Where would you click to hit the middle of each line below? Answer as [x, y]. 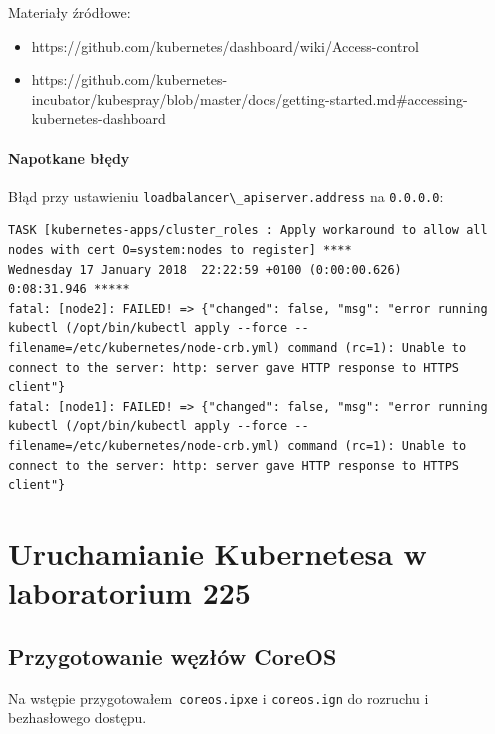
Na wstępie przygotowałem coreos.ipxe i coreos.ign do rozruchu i [218, 697]
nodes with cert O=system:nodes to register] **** [180, 250]
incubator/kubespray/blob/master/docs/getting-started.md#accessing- [249, 98]
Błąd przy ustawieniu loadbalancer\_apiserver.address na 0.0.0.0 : [226, 195]
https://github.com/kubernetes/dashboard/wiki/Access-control [225, 45]
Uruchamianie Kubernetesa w [217, 552]
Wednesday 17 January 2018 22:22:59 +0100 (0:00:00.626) [205, 269]
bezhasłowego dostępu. [77, 717]
